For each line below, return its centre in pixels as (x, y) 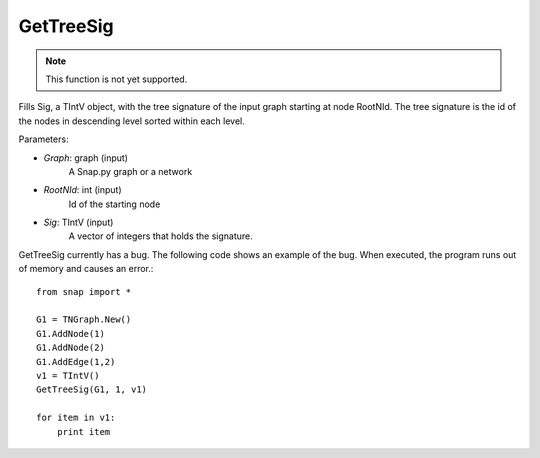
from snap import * (84, 291)
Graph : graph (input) (86, 157)
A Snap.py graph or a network (130, 171)
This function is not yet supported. (116, 79)
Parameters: (43, 139)
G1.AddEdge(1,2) (76, 361)
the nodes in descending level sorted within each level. (131, 121)
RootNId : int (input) (82, 190)
